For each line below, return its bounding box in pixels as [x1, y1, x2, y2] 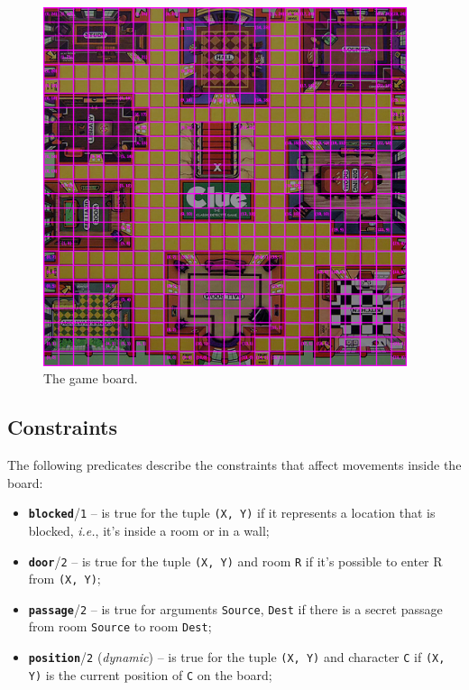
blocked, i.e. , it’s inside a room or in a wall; [28, 520, 270, 539]
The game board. [43, 369, 138, 388]
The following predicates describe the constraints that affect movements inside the [7, 455, 462, 474]
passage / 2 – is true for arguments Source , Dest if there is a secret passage [28, 599, 443, 618]
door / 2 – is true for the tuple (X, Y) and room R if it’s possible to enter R [28, 551, 443, 570]
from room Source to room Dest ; [28, 617, 212, 636]
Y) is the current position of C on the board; [28, 665, 272, 684]
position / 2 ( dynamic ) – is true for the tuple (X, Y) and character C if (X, [28, 648, 446, 667]
